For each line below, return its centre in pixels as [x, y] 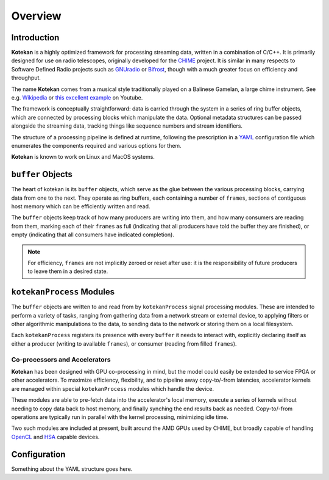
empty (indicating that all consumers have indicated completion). [93, 235]
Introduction [35, 38]
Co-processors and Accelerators [61, 359]
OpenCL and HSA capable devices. [55, 437]
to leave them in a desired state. [68, 271]
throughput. [26, 78]
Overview [36, 16]
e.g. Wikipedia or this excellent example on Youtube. [77, 98]
